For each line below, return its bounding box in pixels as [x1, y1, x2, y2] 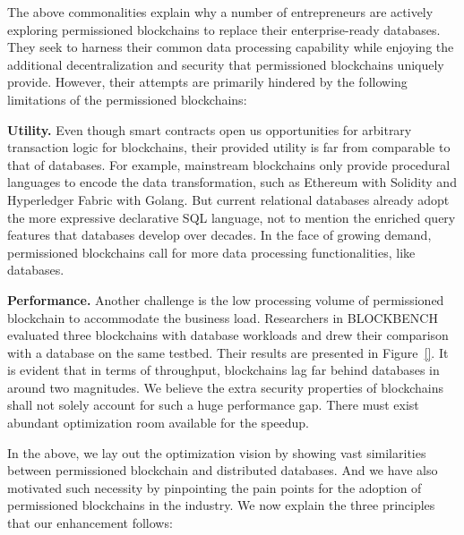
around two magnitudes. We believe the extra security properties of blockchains [7, 378, 444, 396]
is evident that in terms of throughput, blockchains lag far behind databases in [7, 361, 440, 379]
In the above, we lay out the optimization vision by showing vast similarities [7, 443, 426, 462]
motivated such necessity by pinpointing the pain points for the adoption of [7, 478, 422, 497]
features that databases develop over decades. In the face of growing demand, [7, 225, 432, 244]
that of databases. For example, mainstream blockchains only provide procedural [7, 155, 451, 174]
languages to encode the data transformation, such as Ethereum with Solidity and [7, 173, 457, 191]
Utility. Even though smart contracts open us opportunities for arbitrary [7, 120, 412, 139]
